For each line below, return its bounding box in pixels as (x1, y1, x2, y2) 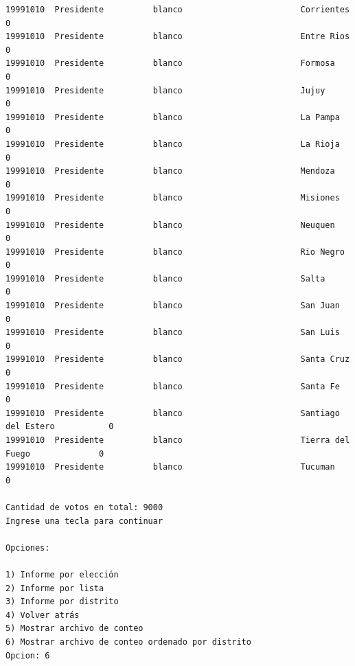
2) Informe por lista (5, 583, 104, 593)
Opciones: (5, 542, 50, 553)
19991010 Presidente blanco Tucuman (5, 462, 335, 472)
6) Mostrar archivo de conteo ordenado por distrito (5, 636, 251, 647)
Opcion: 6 (5, 650, 50, 661)
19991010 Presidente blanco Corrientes (5, 5, 350, 14)
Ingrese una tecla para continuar (5, 516, 163, 526)
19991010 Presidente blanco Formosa (5, 58, 335, 69)
